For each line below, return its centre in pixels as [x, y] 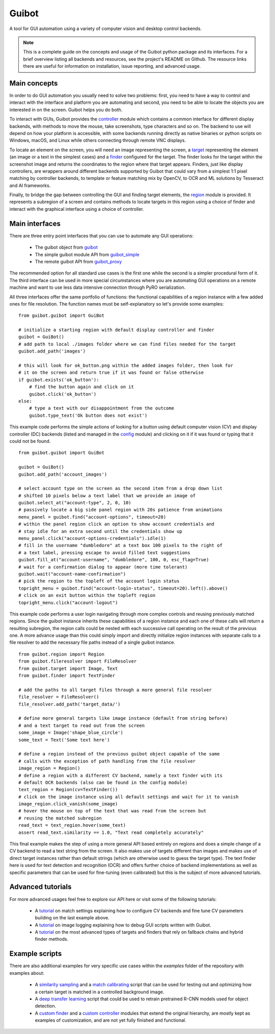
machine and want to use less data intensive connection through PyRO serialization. [98, 287]
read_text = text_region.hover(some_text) [72, 825]
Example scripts [36, 954]
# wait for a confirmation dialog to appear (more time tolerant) [103, 567]
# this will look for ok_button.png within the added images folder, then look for [126, 366]
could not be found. [30, 441]
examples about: [27, 973]
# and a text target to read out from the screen [82, 725]
